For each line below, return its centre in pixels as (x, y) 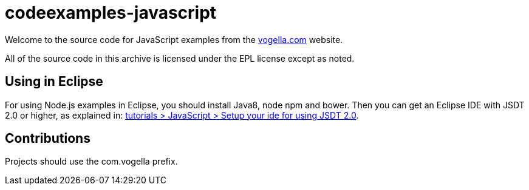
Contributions (48, 139)
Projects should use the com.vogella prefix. (91, 162)
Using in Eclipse (54, 82)
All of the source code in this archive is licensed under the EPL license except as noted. (180, 58)
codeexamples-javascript (111, 13)
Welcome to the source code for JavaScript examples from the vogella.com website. (174, 39)
